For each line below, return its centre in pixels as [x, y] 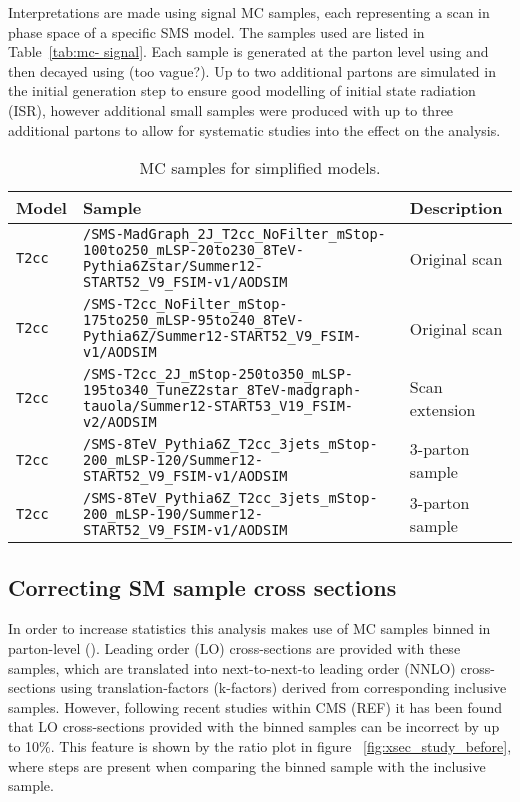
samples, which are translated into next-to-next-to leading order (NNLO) [232, 667]
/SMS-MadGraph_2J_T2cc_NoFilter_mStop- [234, 234]
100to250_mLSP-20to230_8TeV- [193, 250]
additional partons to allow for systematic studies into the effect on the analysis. [254, 129]
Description [456, 208]
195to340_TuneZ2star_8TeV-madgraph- [222, 390]
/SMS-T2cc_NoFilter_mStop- [185, 304]
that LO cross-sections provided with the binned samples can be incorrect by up [254, 726]
